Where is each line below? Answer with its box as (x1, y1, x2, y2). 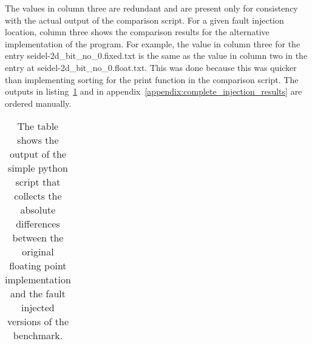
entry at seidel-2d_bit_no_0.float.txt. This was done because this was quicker (5, 61, 297, 73)
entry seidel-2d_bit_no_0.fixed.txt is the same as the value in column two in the (5, 49, 308, 62)
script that (15, 175, 61, 189)
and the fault (10, 286, 66, 301)
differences (16, 217, 60, 231)
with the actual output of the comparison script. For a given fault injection (5, 13, 284, 26)
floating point (9, 258, 67, 273)
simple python (8, 161, 68, 175)
